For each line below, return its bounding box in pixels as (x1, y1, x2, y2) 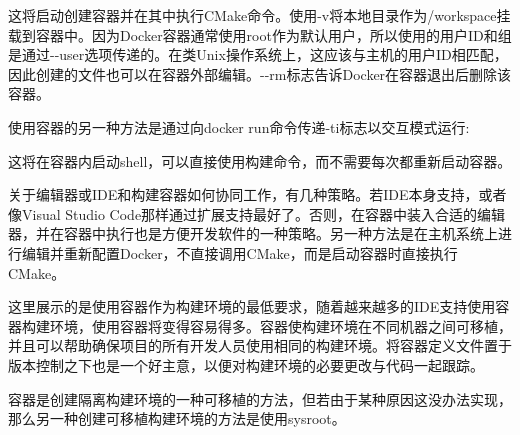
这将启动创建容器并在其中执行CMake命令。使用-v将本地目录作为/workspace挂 (8, 5, 511, 25)
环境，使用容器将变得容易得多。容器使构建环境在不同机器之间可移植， (49, 315, 512, 336)
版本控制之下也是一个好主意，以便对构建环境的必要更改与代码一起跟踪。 (8, 354, 484, 375)
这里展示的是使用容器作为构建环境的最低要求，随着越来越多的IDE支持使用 (8, 296, 496, 317)
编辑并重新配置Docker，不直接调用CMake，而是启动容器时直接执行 (21, 242, 458, 263)
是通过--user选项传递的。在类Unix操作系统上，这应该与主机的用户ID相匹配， (8, 44, 508, 65)
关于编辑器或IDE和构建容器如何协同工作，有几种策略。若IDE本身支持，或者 (8, 184, 507, 205)
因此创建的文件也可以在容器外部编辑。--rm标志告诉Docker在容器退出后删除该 (8, 63, 512, 84)
